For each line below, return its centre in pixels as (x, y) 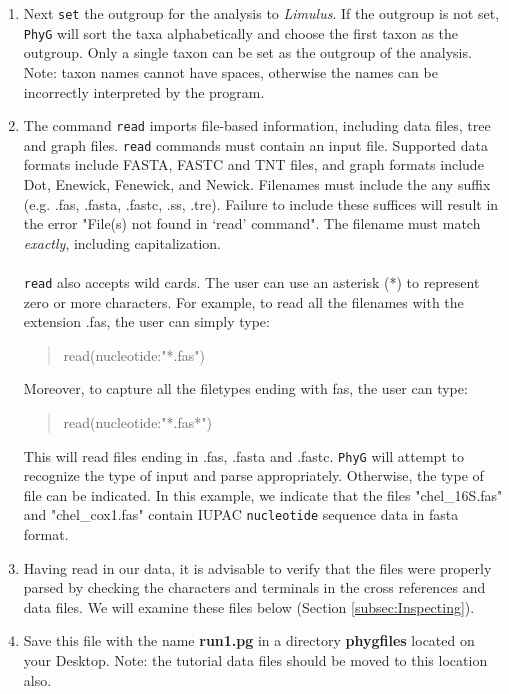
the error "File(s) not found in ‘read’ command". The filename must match (252, 223)
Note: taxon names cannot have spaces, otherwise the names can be (230, 71)
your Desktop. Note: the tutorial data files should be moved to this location (255, 660)
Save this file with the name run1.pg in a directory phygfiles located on (249, 640)
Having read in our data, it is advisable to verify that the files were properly (257, 567)
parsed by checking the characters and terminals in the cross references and (254, 587)
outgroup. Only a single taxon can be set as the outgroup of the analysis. (247, 52)
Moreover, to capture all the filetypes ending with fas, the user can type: (245, 388)
